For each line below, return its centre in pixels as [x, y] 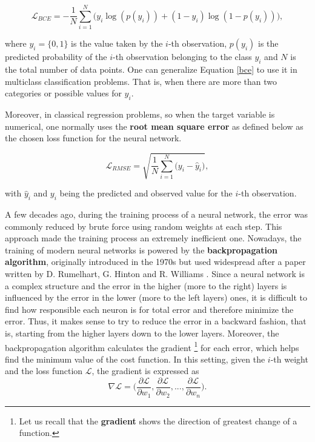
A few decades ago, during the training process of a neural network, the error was [156, 214]
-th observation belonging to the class [182, 57]
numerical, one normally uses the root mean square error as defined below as [154, 126]
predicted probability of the [56, 57]
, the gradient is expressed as [145, 371]
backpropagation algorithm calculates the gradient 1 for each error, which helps [152, 346]
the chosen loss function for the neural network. [93, 138]
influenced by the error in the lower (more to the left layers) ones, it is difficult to [156, 297]
